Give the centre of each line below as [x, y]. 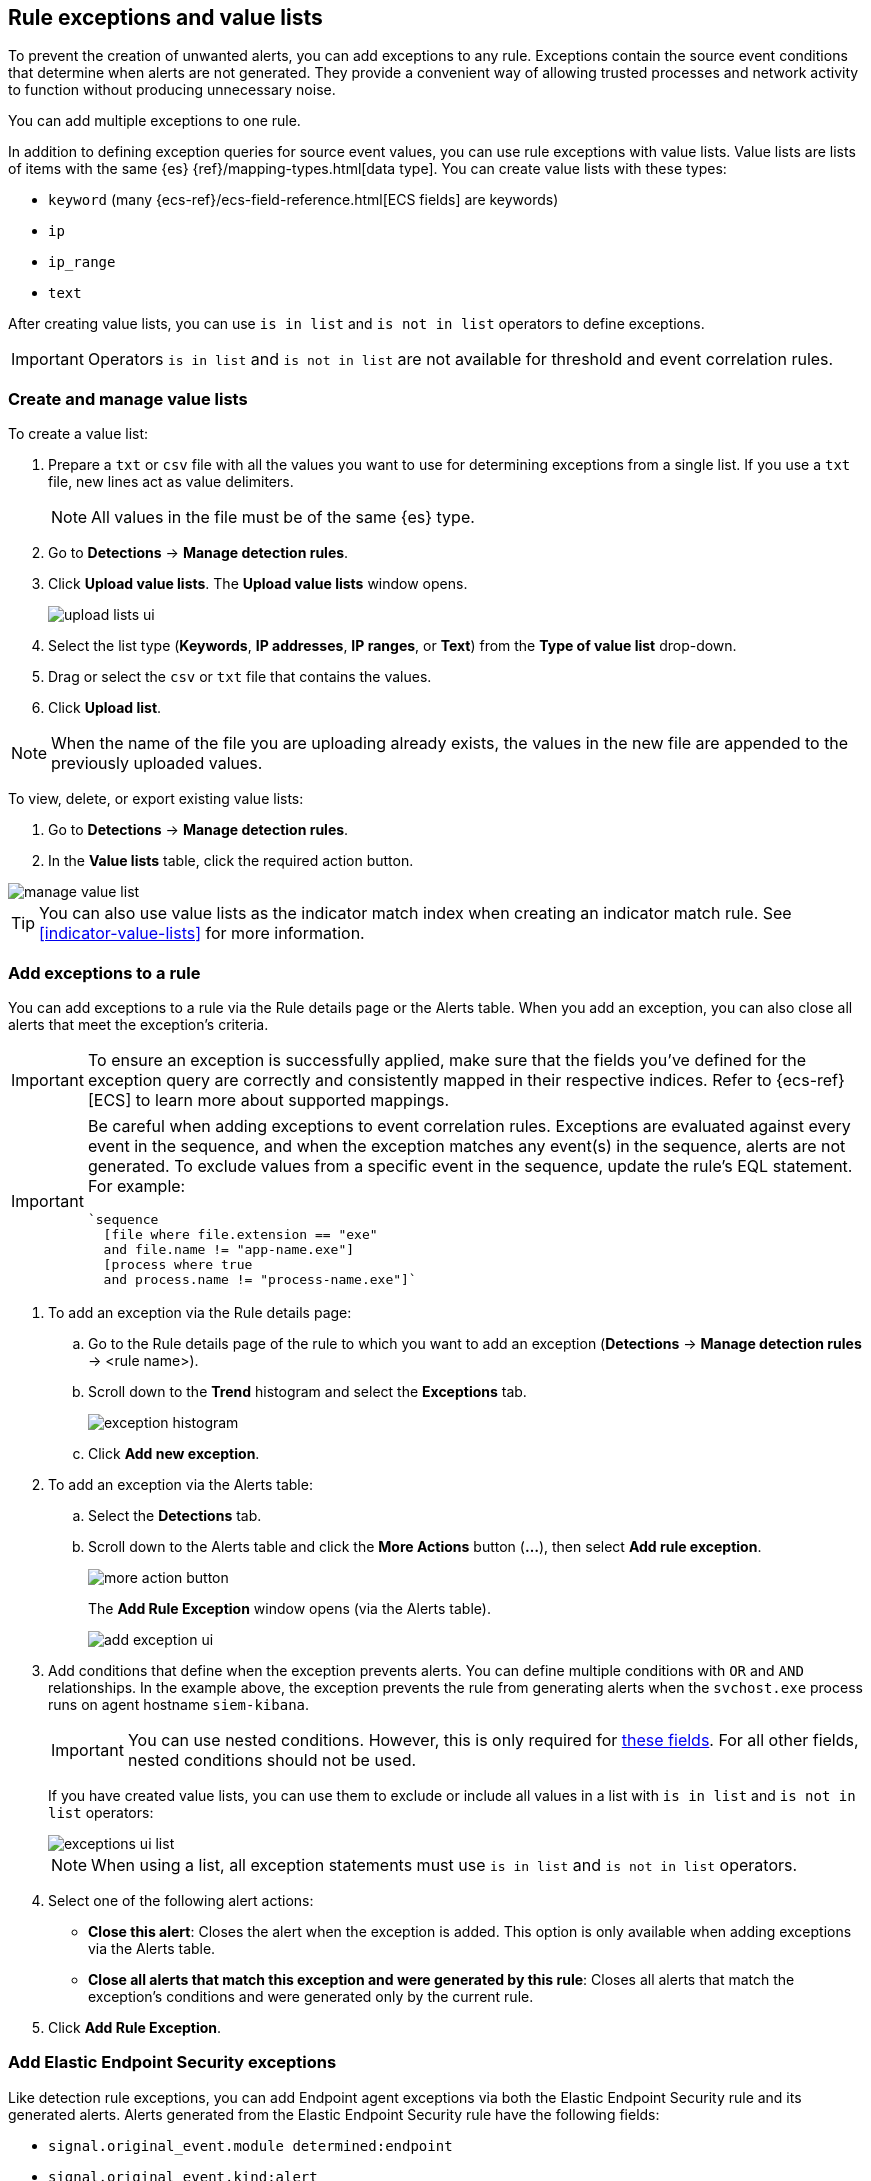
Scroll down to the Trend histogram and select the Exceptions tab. [307, 1391]
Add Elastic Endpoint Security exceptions [172, 2062]
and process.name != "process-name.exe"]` [260, 1279]
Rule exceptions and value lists [165, 17]
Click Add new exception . [174, 1453]
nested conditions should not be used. [272, 1759]
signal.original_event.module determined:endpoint [250, 2145]
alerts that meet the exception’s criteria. [138, 1024]
